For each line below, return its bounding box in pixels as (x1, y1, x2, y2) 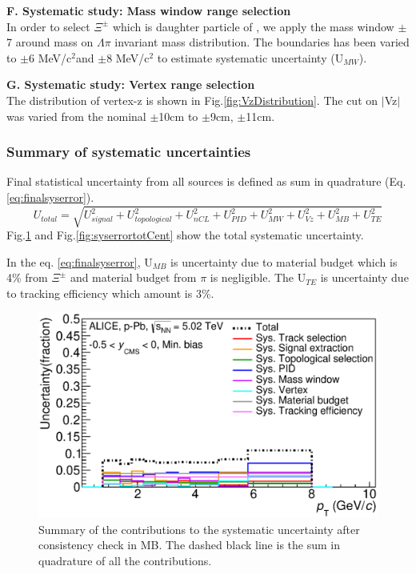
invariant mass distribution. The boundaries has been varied (114, 34, 410, 50)
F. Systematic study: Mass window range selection (6, 2, 291, 18)
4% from (6, 269, 48, 286)
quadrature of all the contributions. (38, 552, 212, 568)
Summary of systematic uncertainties (6, 142, 251, 162)
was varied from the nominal (6, 107, 146, 124)
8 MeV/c (106, 49, 150, 66)
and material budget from (70, 269, 197, 286)
